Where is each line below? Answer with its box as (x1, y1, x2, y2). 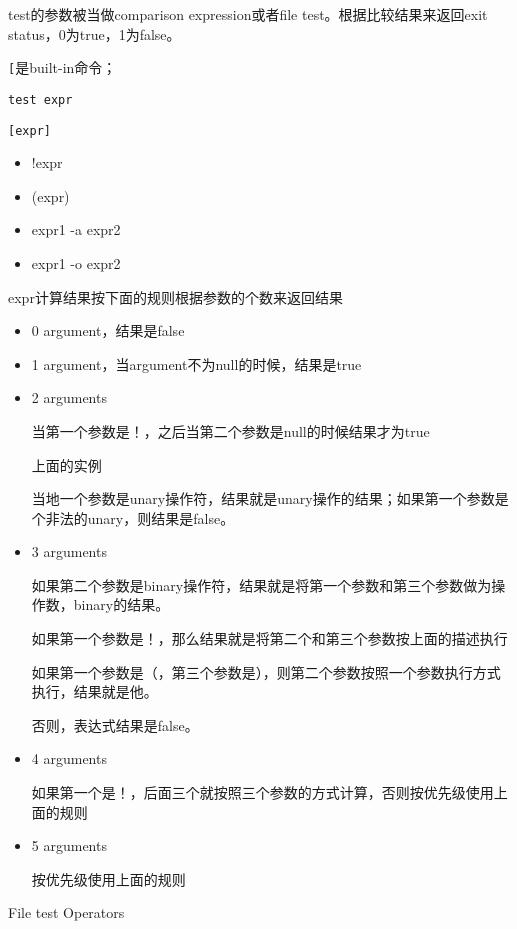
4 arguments (31, 748, 107, 769)
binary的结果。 (73, 594, 170, 615)
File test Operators (8, 902, 125, 923)
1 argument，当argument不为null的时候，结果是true (31, 353, 362, 374)
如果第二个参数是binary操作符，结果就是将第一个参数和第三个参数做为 (31, 574, 492, 595)
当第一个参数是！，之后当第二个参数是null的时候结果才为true (31, 420, 430, 441)
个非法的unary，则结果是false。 (31, 507, 235, 528)
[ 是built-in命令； (8, 57, 117, 78)
